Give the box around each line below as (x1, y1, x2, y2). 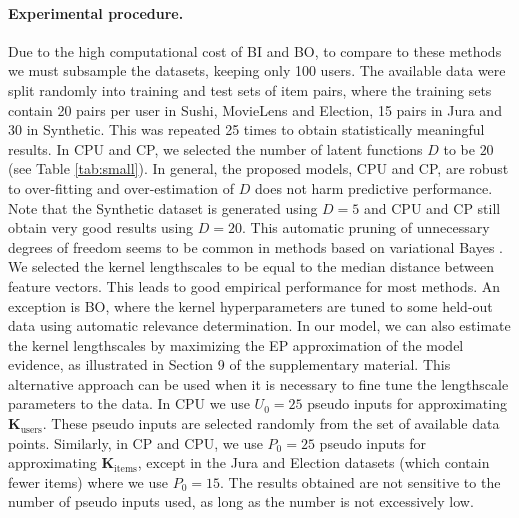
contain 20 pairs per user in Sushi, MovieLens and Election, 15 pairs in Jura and (8, 99, 502, 120)
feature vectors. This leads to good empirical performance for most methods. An (8, 275, 501, 296)
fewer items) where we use (8, 471, 169, 492)
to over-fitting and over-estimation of (8, 177, 235, 198)
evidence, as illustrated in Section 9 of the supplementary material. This (8, 354, 451, 375)
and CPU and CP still (364, 197, 501, 218)
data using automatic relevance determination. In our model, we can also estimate (8, 315, 511, 336)
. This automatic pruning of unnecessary (241, 217, 490, 238)
